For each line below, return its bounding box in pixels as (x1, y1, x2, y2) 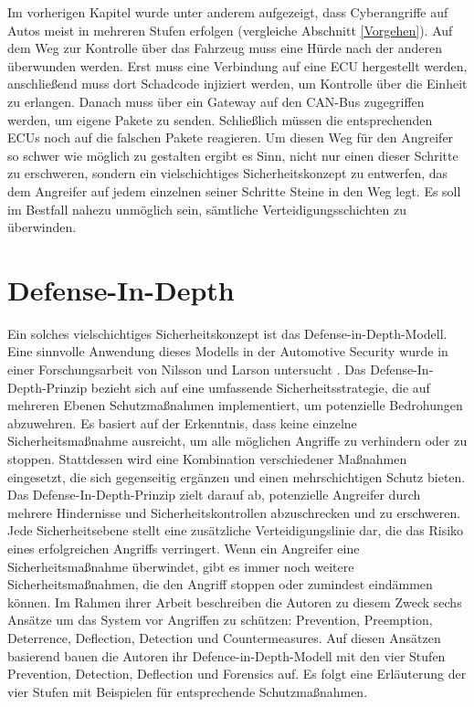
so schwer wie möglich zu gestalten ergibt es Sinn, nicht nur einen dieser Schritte (7, 145, 458, 164)
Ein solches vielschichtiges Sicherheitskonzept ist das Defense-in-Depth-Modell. (7, 323, 448, 343)
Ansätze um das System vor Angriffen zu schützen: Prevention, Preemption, (7, 610, 433, 629)
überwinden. (7, 217, 77, 237)
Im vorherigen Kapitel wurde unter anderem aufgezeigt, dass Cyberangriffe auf (7, 3, 448, 21)
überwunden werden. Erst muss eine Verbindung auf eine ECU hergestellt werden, (7, 56, 468, 75)
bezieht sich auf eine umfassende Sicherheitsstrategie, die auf (90, 377, 430, 396)
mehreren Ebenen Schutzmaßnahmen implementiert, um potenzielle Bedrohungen (7, 396, 463, 415)
